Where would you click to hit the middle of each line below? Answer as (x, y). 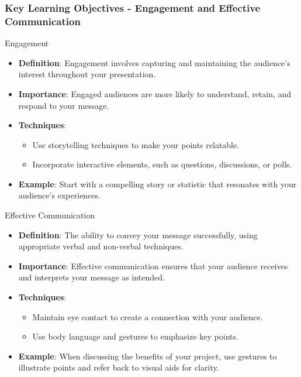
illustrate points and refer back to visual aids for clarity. (119, 367)
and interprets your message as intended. (91, 277)
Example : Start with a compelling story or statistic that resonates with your (158, 184)
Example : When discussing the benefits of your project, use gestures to (148, 356)
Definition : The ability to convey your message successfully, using (138, 234)
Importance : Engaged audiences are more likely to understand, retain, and (155, 93)
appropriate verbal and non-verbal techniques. (101, 246)
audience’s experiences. (59, 195)
